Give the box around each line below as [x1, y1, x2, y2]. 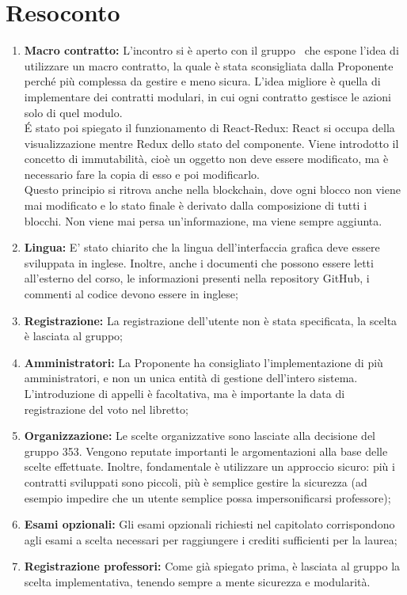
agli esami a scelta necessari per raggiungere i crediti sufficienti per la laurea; [24, 531, 397, 548]
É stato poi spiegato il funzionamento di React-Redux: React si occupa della [24, 119, 395, 136]
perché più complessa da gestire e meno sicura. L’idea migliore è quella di [24, 73, 381, 89]
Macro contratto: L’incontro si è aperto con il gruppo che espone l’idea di [24, 42, 399, 59]
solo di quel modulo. [24, 104, 123, 120]
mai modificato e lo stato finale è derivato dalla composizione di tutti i [24, 197, 367, 214]
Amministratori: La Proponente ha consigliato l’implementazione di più [24, 354, 383, 370]
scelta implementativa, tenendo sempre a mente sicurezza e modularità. [24, 573, 371, 589]
